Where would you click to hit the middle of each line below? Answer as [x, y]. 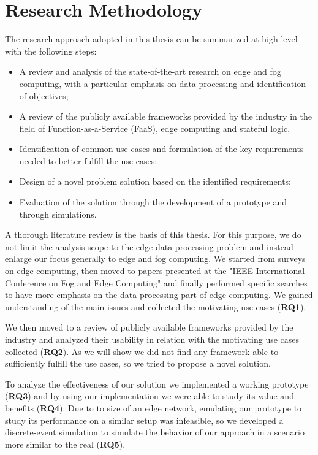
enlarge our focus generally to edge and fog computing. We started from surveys [155, 258]
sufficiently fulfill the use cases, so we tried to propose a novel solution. [138, 363]
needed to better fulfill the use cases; [88, 160]
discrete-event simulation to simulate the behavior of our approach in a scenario [155, 432]
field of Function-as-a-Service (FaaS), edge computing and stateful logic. [155, 128]
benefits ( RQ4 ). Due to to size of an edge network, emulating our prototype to [153, 407]
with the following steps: [51, 51]
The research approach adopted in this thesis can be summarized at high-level [151, 39]
